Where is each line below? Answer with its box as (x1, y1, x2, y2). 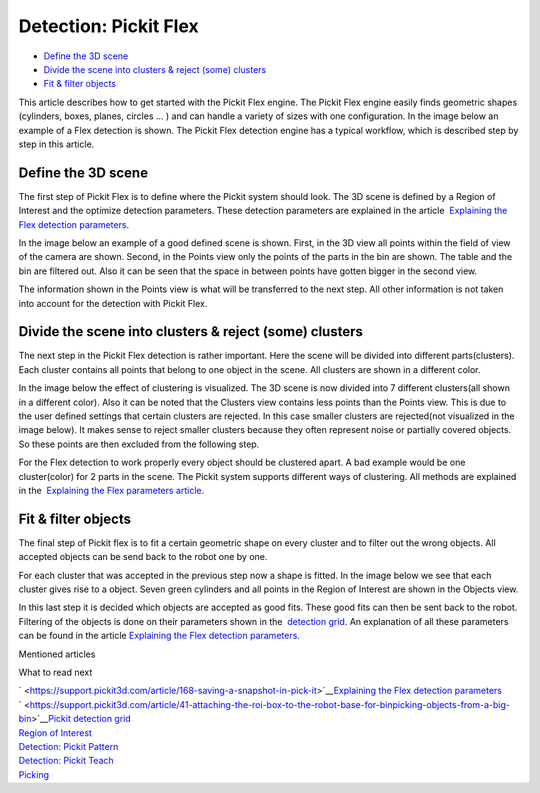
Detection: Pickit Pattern (18, 740, 119, 752)
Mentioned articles (18, 648, 96, 660)
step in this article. (18, 138, 95, 150)
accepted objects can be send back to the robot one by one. (18, 551, 268, 563)
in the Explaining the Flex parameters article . (18, 484, 205, 496)
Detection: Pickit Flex (18, 15, 199, 37)
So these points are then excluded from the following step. (18, 438, 260, 450)
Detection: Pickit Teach (18, 755, 114, 767)
